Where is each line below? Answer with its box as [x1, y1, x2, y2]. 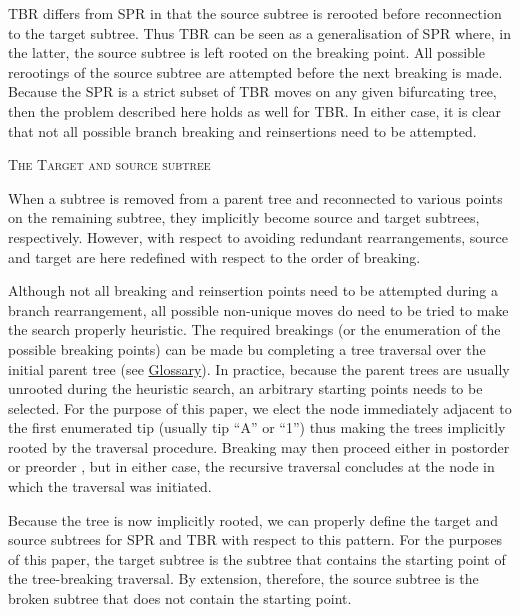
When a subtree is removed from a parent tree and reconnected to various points [8, 187, 503, 208]
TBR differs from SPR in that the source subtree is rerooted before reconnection [8, 3, 502, 23]
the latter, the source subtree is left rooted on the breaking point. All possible [8, 42, 485, 63]
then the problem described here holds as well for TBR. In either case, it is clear [8, 100, 501, 121]
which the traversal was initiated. [8, 476, 212, 497]
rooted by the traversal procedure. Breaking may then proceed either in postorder [8, 436, 510, 457]
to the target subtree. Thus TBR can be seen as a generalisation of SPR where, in [8, 22, 511, 43]
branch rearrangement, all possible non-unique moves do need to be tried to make [8, 299, 509, 320]
